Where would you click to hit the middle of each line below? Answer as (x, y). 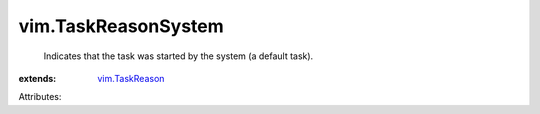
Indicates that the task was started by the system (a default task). (178, 56)
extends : (37, 78)
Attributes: (40, 97)
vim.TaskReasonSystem (121, 26)
